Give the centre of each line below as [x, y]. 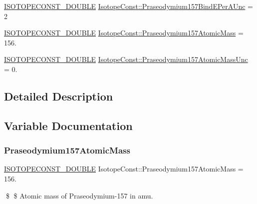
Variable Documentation [68, 125]
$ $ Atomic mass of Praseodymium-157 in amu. [79, 195]
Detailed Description [59, 96]
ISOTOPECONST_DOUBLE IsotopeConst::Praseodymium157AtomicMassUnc [126, 59]
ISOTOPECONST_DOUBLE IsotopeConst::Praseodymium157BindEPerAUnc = [128, 6]
